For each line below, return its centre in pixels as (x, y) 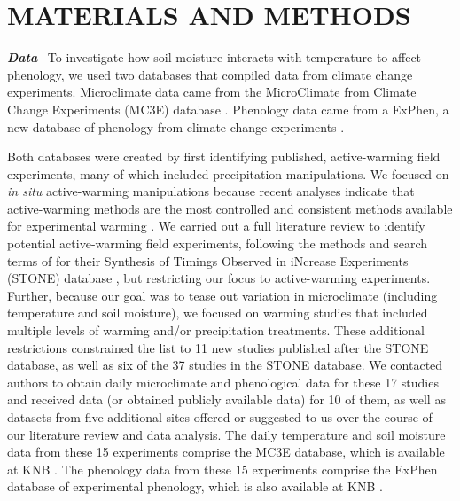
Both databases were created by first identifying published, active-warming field (224, 157)
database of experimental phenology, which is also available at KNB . (195, 486)
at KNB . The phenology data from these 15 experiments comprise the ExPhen (222, 469)
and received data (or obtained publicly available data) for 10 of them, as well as (226, 399)
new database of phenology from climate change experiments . (176, 126)
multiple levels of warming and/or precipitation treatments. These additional (216, 330)
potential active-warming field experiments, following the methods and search (218, 243)
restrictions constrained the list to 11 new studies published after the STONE (218, 347)
